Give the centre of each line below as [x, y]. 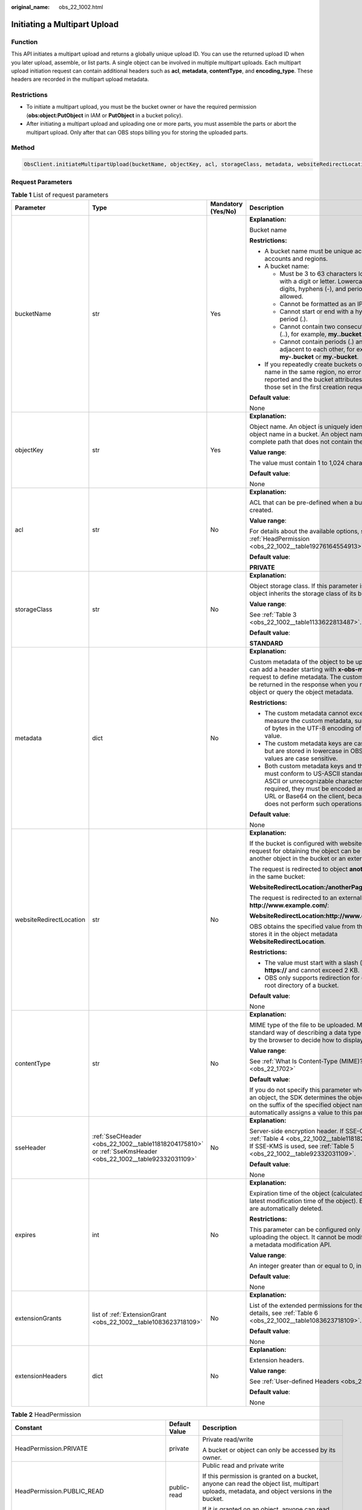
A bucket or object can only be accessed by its [269, 1450]
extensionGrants [38, 1319]
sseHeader [30, 1148]
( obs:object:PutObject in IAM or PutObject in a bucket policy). [105, 115]
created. [261, 510]
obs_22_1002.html [81, 7]
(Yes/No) [223, 211]
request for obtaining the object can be [305, 851]
